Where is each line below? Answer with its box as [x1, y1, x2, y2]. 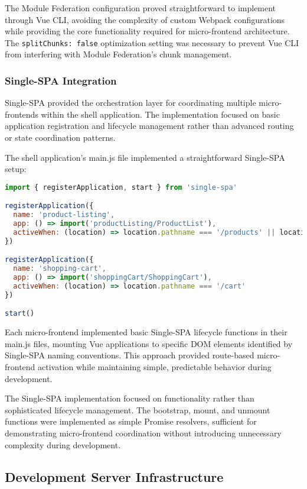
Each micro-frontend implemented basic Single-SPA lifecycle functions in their [5, 326, 288, 338]
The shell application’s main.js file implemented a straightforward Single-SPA [5, 151, 285, 163]
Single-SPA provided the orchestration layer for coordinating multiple [5, 96, 256, 109]
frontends [5, 108, 38, 120]
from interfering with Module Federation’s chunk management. [5, 48, 232, 60]
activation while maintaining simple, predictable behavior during [38, 361, 272, 373]
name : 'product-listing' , [13, 211, 115, 219]
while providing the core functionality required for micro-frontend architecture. [5, 25, 290, 37]
